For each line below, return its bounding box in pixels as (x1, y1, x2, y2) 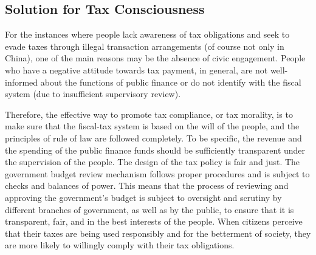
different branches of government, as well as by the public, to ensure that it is (5, 203, 294, 216)
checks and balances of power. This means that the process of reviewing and (5, 179, 289, 192)
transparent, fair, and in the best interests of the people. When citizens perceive (5, 215, 303, 228)
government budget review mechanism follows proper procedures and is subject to (5, 167, 310, 180)
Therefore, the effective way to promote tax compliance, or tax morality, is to (5, 107, 293, 120)
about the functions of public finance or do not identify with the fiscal (40, 75, 301, 88)
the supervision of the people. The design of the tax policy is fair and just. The (5, 155, 300, 168)
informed (5, 75, 38, 88)
